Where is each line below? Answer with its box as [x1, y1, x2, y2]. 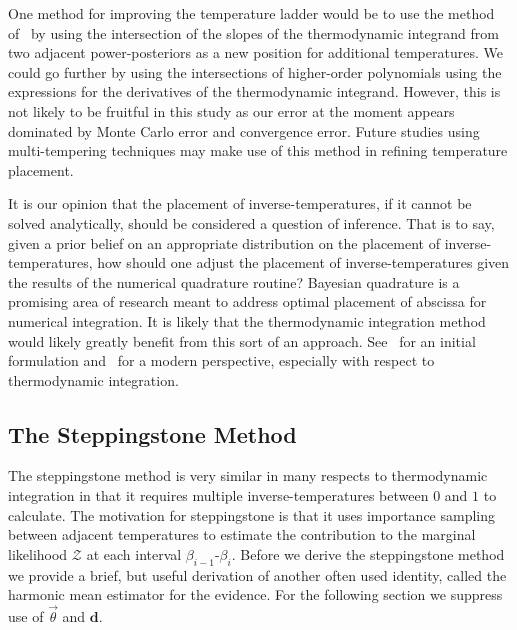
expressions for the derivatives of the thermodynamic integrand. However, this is [8, 81, 501, 102]
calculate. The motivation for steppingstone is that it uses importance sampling [8, 504, 496, 525]
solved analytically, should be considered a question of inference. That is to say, [8, 212, 495, 233]
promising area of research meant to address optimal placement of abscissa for [8, 291, 487, 312]
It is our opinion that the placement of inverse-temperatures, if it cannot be [8, 193, 472, 214]
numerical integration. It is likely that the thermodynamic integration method [8, 310, 486, 331]
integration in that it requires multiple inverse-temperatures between [8, 485, 429, 506]
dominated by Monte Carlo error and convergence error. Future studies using [8, 120, 480, 141]
